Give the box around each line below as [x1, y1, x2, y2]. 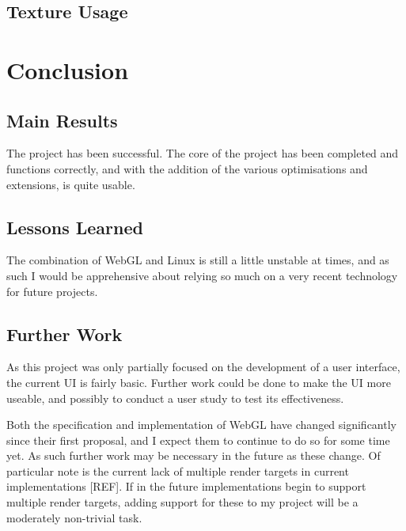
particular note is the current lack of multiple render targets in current [6, 462, 349, 479]
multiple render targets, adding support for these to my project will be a [6, 494, 359, 510]
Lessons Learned [6, 214, 143, 239]
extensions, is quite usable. [6, 176, 135, 192]
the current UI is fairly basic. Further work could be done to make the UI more [6, 374, 391, 390]
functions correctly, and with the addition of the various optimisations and [6, 160, 368, 176]
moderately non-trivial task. [6, 509, 142, 525]
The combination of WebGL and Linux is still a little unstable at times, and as [6, 252, 389, 268]
